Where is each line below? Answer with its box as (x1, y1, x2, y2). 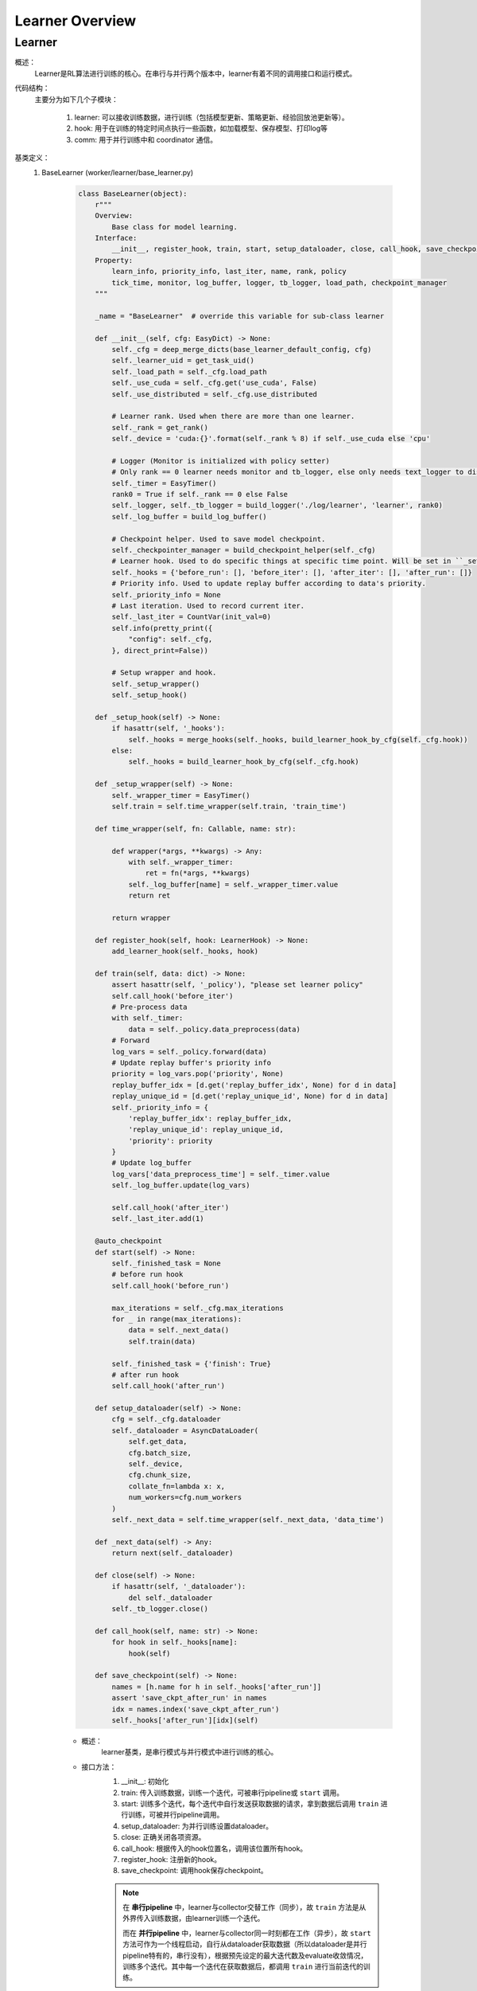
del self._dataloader (128, 1593, 213, 1602)
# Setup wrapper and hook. (111, 668, 217, 677)
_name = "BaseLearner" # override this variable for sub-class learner (95, 311, 385, 320)
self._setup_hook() (111, 690, 188, 700)
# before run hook (111, 1270, 184, 1279)
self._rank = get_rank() (111, 423, 208, 432)
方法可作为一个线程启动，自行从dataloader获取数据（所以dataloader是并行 (122, 1939, 367, 1949)
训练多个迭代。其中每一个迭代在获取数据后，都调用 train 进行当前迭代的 (122, 1962, 364, 1971)
